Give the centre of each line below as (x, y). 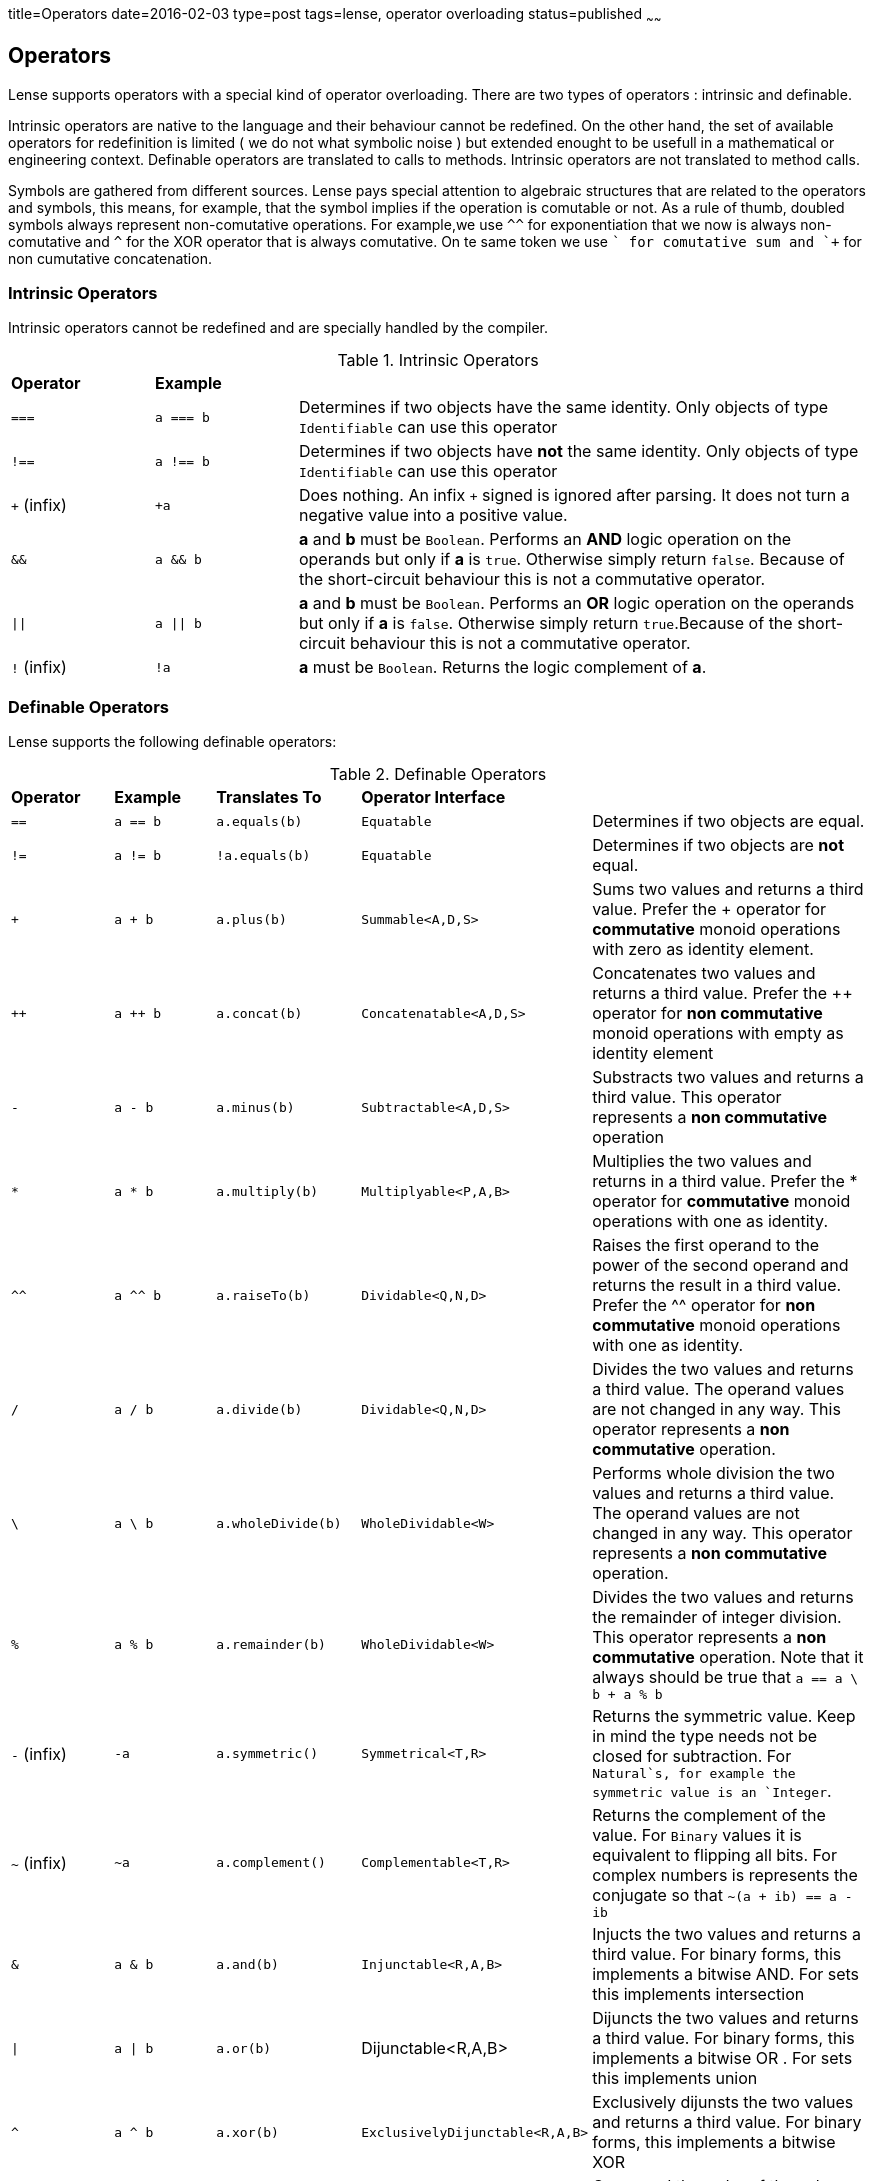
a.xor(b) (247, 2132)
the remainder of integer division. (717, 1617)
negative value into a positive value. (433, 515)
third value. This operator (687, 1097)
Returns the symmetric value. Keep (724, 1716)
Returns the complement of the (709, 1815)
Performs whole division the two (713, 1473)
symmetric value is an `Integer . (712, 1791)
